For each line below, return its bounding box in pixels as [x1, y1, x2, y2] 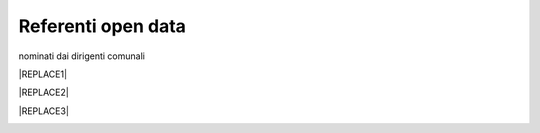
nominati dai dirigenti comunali [18, 50, 145, 62]
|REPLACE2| [18, 86, 69, 99]
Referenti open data [18, 15, 187, 37]
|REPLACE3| [18, 105, 70, 117]
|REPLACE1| [18, 68, 68, 80]
